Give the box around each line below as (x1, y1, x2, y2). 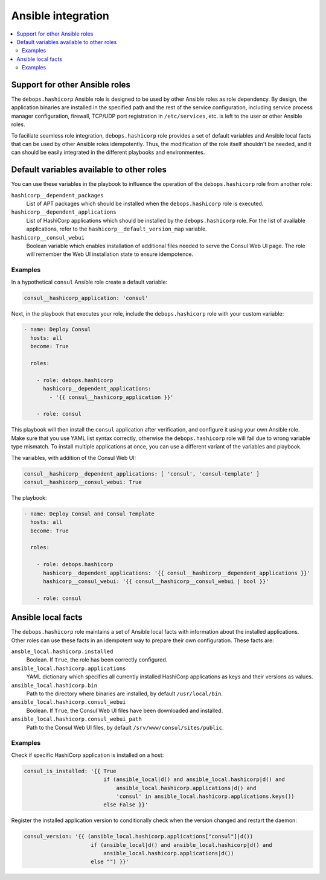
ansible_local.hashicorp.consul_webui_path (11, 716, 142, 722)
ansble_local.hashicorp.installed (11, 648, 113, 655)
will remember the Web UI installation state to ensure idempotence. (26, 250, 193, 258)
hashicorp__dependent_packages (11, 192, 104, 199)
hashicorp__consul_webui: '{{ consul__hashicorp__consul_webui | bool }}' (43, 578, 269, 585)
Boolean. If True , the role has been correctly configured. (26, 656, 168, 663)
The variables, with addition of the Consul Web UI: (11, 454, 136, 461)
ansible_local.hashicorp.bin (11, 682, 98, 689)
